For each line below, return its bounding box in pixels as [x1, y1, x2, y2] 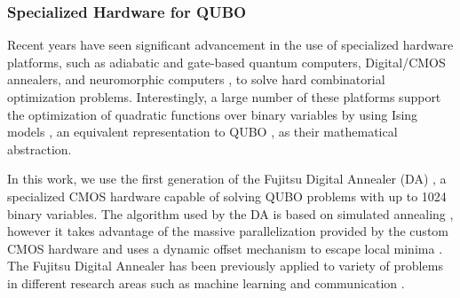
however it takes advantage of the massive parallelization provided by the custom [7, 222, 448, 240]
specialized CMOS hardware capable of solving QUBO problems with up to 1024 [7, 186, 447, 205]
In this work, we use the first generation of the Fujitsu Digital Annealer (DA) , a [7, 169, 447, 188]
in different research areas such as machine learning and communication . [7, 273, 405, 292]
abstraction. [7, 139, 72, 158]
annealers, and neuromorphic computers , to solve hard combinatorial [7, 70, 385, 89]
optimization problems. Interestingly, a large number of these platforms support [7, 88, 441, 106]
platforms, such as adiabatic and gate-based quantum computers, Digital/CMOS [7, 52, 446, 71]
